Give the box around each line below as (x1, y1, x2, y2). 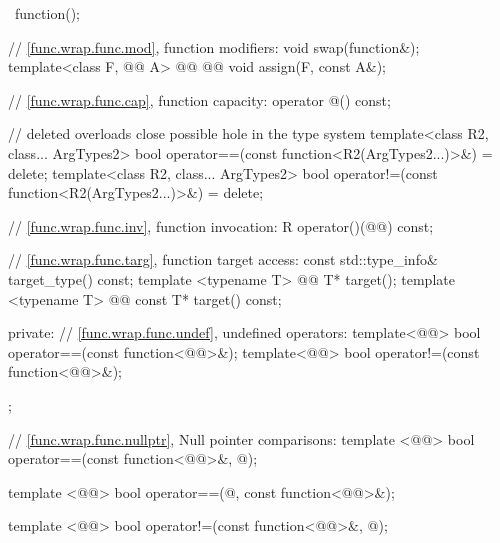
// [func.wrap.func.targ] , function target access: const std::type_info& (8, 249, 438, 270)
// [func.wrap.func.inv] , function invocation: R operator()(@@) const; (8, 215, 434, 236)
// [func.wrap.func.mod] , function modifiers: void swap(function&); (8, 36, 420, 57)
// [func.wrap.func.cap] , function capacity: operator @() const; (8, 89, 391, 110)
